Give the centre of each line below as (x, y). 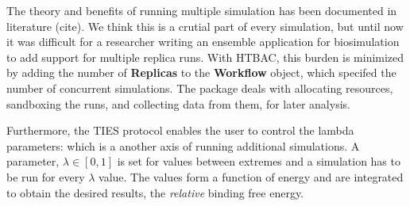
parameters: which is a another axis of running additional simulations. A (183, 145)
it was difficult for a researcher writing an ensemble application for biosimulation (203, 42)
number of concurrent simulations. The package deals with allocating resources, (200, 88)
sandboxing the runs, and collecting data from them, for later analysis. (178, 103)
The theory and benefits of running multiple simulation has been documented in (202, 10)
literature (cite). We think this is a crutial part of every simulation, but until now (205, 26)
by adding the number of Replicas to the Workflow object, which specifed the (201, 72)
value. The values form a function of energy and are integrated (251, 176)
